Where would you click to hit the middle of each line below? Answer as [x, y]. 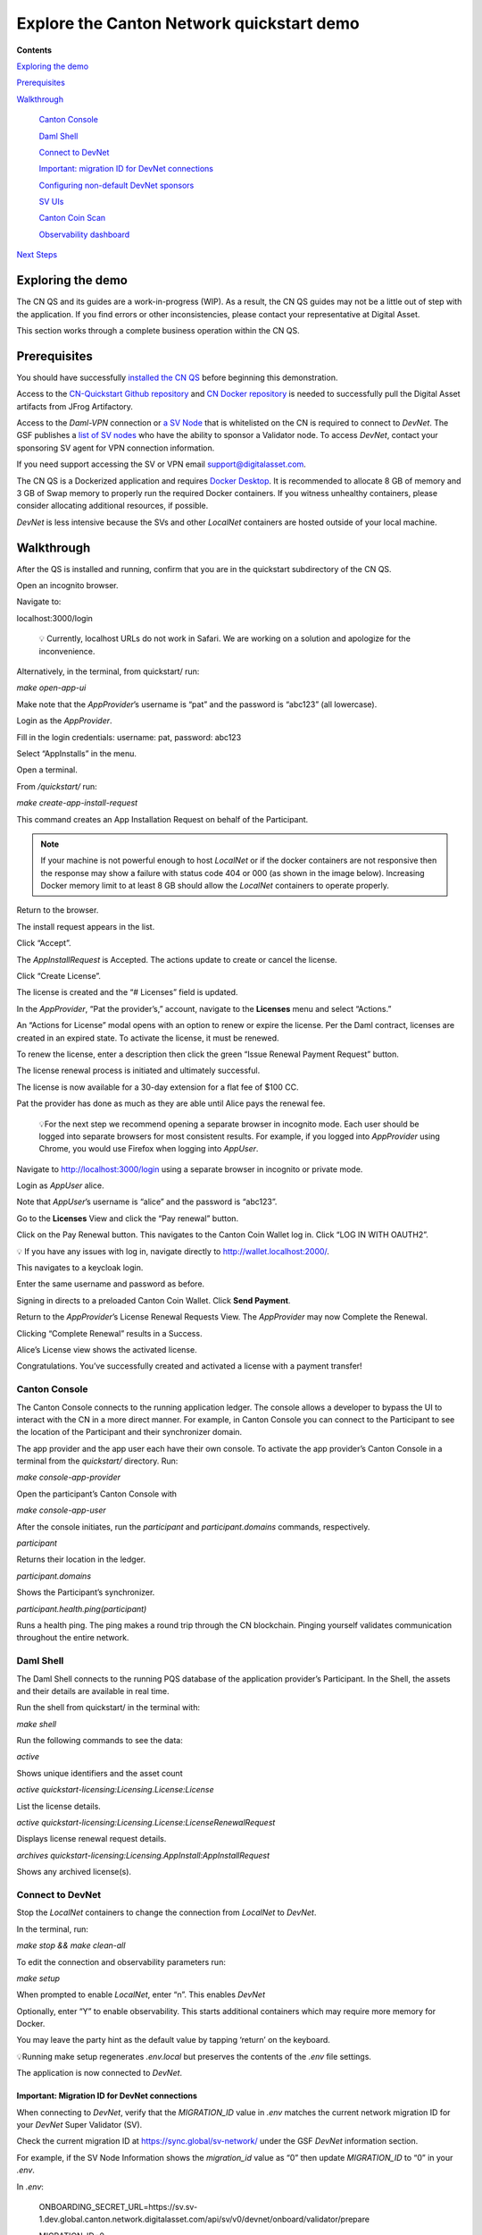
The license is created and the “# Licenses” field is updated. [127, 992]
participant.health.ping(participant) [82, 1608]
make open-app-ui [51, 687]
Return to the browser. [58, 910]
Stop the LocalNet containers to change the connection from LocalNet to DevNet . [166, 1912]
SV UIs [51, 202]
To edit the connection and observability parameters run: [121, 1961]
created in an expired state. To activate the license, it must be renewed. [148, 1038]
